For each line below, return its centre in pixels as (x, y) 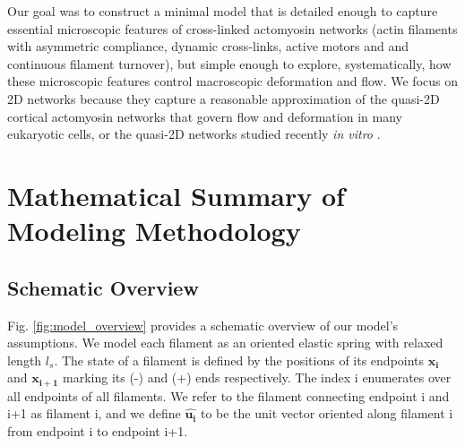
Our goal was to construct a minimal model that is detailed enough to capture (223, 11)
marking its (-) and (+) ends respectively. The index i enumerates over (257, 377)
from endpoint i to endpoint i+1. (98, 430)
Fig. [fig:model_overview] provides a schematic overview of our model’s (203, 325)
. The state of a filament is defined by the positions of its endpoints (239, 360)
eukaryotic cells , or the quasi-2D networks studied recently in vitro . (194, 134)
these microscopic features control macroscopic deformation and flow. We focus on (232, 81)
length (25, 360)
